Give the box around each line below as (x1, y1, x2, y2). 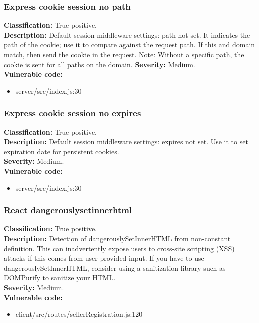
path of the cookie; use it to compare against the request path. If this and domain (4, 39, 255, 50)
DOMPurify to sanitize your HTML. (4, 272, 116, 283)
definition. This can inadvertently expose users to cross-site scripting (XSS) (4, 243, 235, 253)
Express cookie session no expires (4, 107, 141, 119)
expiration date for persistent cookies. (4, 146, 119, 156)
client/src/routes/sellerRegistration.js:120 (15, 309, 143, 319)
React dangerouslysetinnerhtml (4, 204, 132, 216)
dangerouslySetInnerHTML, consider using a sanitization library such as (4, 262, 226, 273)
